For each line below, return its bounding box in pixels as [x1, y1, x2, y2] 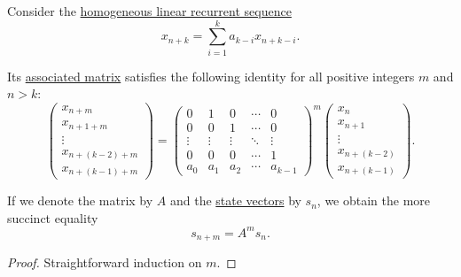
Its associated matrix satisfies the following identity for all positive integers [7, 66, 415, 85]
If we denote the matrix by [7, 191, 153, 210]
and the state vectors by [169, 191, 301, 210]
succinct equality [7, 208, 98, 227]
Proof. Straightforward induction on [7, 253, 202, 272]
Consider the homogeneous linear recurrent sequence [7, 2, 292, 19]
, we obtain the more [316, 191, 431, 210]
